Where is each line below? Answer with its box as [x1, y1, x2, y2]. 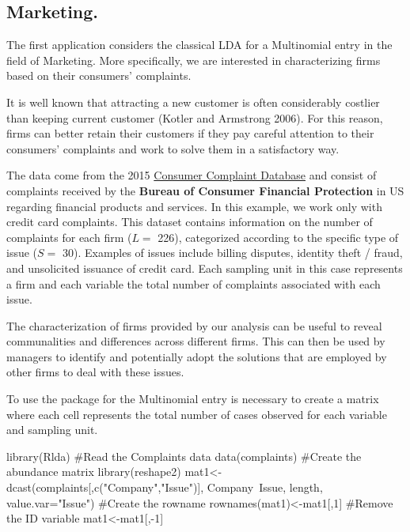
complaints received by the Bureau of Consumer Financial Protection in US [6, 182, 404, 198]
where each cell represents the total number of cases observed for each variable [6, 406, 387, 422]
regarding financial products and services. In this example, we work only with [6, 198, 382, 214]
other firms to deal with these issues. [6, 364, 184, 380]
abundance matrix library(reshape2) [6, 463, 181, 480]
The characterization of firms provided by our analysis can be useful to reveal [6, 317, 382, 334]
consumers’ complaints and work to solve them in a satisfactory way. [6, 140, 340, 157]
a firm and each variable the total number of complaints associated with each [6, 275, 381, 292]
